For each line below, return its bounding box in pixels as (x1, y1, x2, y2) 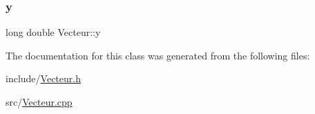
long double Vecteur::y (6, 25, 101, 39)
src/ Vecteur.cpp (6, 95, 73, 108)
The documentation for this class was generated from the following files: (6, 48, 310, 62)
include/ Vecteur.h (6, 71, 81, 86)
